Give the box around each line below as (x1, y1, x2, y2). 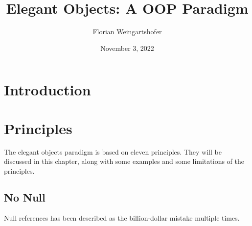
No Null (4, 189, 46, 204)
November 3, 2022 (100, 43, 154, 53)
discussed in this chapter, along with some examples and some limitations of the (4, 156, 245, 166)
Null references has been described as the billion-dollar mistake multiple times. (4, 212, 240, 223)
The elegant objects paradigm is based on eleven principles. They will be (4, 146, 222, 157)
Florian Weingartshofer (92, 26, 162, 37)
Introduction (4, 80, 91, 100)
